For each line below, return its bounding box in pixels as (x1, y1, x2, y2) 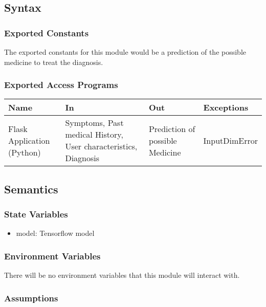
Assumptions (4, 291, 58, 304)
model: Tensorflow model (16, 228, 95, 238)
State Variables (4, 208, 68, 221)
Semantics (4, 181, 58, 196)
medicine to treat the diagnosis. (4, 56, 103, 67)
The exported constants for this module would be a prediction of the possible (4, 47, 247, 57)
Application (8, 134, 50, 146)
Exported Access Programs (4, 78, 118, 91)
